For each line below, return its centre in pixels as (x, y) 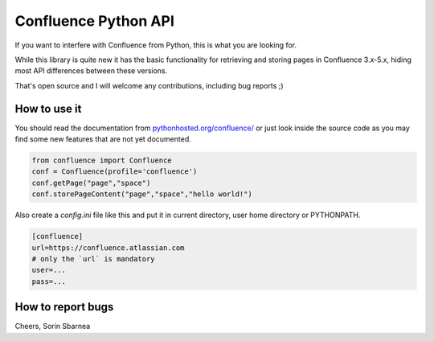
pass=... (49, 281)
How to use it (48, 109)
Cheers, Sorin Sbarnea (53, 327)
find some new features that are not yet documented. (103, 139)
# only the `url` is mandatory (94, 259)
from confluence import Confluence (102, 160)
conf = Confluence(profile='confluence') (115, 172)
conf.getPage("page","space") (91, 183)
